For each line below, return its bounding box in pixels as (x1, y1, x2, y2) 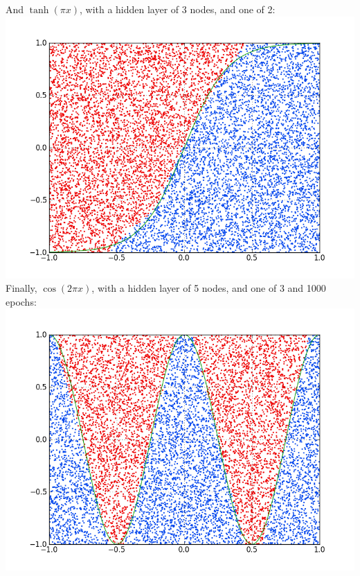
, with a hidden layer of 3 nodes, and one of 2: (79, 2, 276, 16)
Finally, (6, 281, 37, 295)
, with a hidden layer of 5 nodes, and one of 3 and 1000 (91, 281, 326, 295)
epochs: (6, 294, 37, 308)
